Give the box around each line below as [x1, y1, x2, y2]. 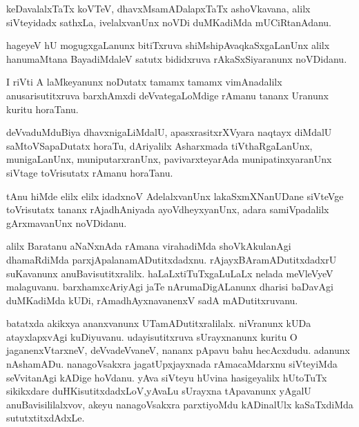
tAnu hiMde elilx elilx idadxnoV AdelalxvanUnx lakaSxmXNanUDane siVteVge [6, 188, 344, 203]
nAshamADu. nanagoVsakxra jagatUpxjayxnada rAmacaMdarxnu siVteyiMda [6, 357, 338, 371]
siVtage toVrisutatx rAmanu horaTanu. [6, 165, 173, 179]
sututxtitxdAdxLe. [6, 410, 85, 425]
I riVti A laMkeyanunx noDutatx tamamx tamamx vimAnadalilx [6, 75, 282, 89]
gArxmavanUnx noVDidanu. [6, 215, 127, 230]
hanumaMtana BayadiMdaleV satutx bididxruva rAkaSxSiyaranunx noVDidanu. [6, 51, 347, 66]
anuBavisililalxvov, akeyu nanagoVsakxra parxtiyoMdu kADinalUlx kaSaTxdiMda [6, 397, 353, 411]
